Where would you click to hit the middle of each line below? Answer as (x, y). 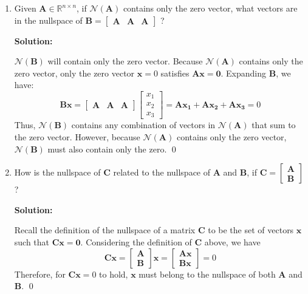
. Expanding (244, 73)
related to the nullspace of (162, 172)
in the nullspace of (48, 20)
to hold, (114, 274)
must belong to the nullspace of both (207, 274)
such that (32, 242)
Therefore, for (40, 274)
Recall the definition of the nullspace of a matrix (105, 230)
